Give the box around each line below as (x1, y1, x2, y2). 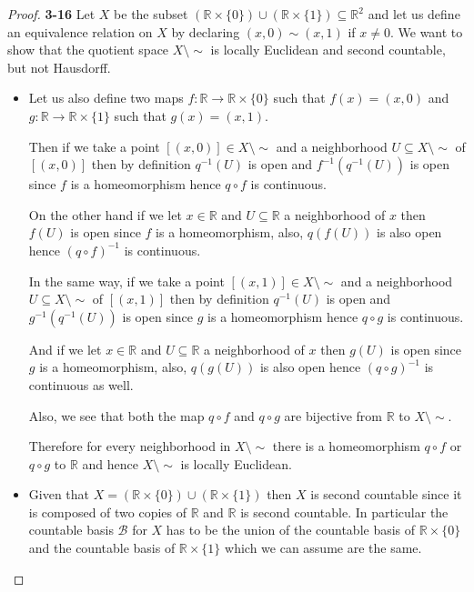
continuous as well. (28, 375, 134, 394)
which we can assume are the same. (225, 538, 422, 557)
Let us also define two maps (28, 88, 184, 107)
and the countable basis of (28, 538, 176, 557)
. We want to (389, 22, 463, 41)
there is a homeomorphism (272, 436, 420, 456)
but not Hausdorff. (7, 57, 111, 76)
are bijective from (284, 406, 383, 425)
